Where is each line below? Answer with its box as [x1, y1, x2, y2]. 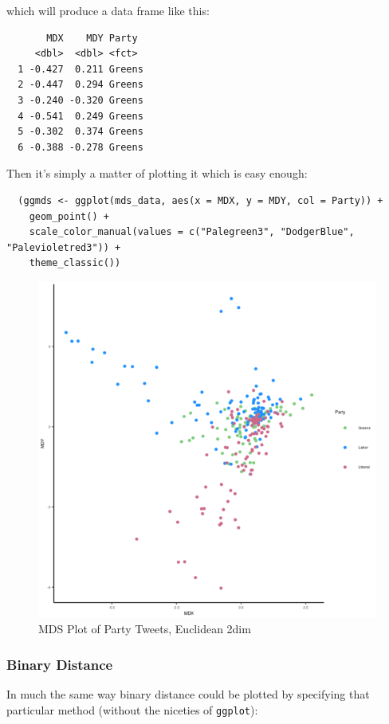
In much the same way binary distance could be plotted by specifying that [6, 686, 370, 702]
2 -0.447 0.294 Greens [18, 79, 143, 91]
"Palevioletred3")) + [6, 241, 121, 253]
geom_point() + [29, 210, 109, 222]
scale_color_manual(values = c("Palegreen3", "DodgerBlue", [29, 226, 355, 238]
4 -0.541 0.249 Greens [18, 110, 143, 122]
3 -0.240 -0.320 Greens [18, 94, 143, 106]
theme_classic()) [29, 257, 121, 269]
